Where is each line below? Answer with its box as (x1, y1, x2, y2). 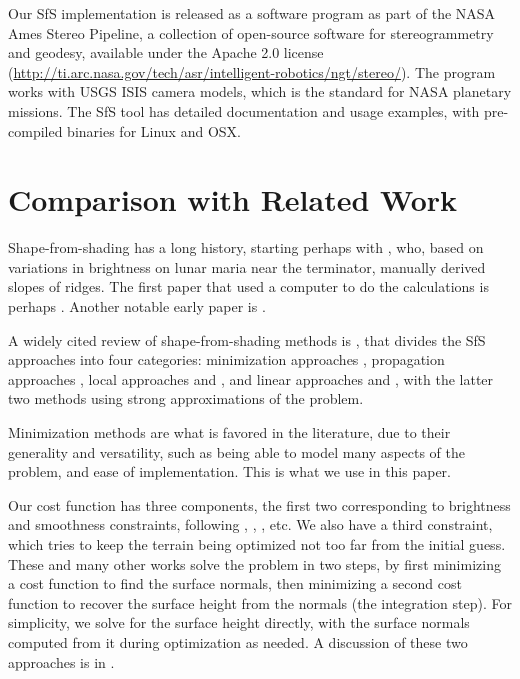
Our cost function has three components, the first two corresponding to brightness (8, 494, 511, 515)
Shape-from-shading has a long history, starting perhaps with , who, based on (8, 237, 484, 258)
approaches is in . (8, 651, 115, 672)
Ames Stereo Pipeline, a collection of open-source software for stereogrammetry (8, 22, 494, 43)
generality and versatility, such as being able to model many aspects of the (8, 441, 466, 462)
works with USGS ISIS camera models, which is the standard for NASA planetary (8, 81, 512, 102)
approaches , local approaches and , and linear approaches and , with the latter (8, 368, 494, 389)
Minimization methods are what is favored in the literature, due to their (8, 422, 451, 443)
